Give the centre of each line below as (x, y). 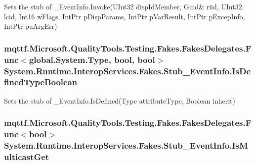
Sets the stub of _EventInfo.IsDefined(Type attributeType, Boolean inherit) (120, 100)
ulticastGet (27, 157)
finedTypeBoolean (41, 82)
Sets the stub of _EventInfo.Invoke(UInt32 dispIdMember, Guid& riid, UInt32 (123, 6)
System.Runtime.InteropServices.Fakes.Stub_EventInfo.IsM (126, 145)
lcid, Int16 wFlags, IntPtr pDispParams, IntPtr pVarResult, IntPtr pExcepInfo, (125, 16)
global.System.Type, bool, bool (92, 59)
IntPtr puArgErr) (31, 26)
